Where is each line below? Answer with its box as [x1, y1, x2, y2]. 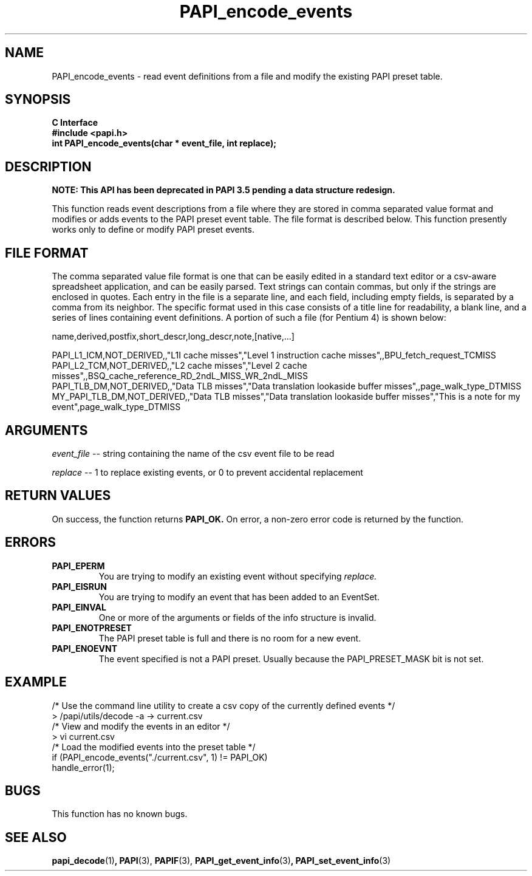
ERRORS [5, 535, 56, 550]
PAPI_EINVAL [52, 601, 106, 612]
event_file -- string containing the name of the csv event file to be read [52, 448, 335, 459]
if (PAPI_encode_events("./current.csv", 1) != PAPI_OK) [52, 751, 268, 762]
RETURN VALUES [5, 488, 111, 504]
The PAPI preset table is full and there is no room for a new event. [98, 632, 361, 643]
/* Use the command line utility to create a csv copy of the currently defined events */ [52, 700, 395, 711]
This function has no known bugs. [52, 809, 188, 820]
